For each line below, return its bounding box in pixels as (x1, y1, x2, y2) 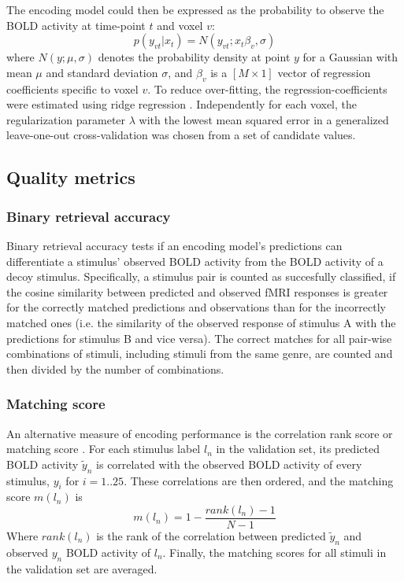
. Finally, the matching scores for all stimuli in (162, 543, 387, 560)
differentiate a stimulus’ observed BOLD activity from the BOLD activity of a (6, 252, 384, 269)
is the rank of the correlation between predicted (96, 527, 326, 543)
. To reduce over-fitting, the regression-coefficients (147, 80, 387, 97)
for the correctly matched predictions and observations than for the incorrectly (6, 299, 387, 315)
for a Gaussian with (302, 49, 398, 65)
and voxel (157, 17, 203, 33)
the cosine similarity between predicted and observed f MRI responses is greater (6, 283, 388, 300)
